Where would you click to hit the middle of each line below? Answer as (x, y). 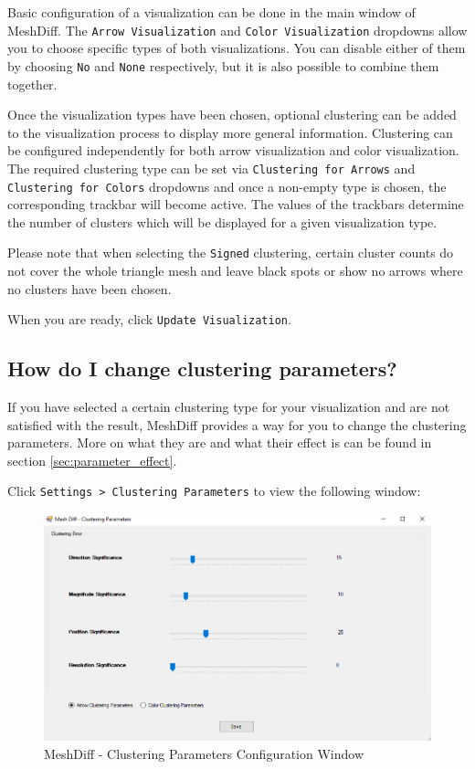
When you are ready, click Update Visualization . (149, 319)
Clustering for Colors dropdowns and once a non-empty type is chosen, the (227, 186)
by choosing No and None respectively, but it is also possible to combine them (223, 65)
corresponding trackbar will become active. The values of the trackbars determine (236, 204)
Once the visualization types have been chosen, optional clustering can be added (232, 115)
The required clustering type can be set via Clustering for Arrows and (211, 168)
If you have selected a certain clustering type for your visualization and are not (229, 407)
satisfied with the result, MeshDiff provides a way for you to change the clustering (237, 424)
